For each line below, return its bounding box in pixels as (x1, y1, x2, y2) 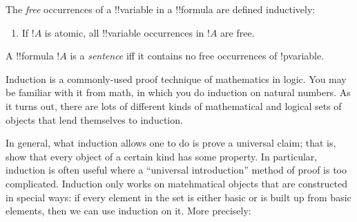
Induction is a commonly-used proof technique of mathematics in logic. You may (6, 71, 347, 86)
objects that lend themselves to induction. (6, 112, 183, 127)
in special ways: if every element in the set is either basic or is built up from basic (6, 189, 351, 204)
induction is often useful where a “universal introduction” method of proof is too (6, 163, 347, 177)
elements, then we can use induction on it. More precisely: (6, 203, 251, 218)
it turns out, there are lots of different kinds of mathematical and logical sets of (6, 98, 342, 113)
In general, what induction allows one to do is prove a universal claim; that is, (6, 136, 336, 150)
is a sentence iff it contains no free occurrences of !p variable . (70, 48, 325, 63)
